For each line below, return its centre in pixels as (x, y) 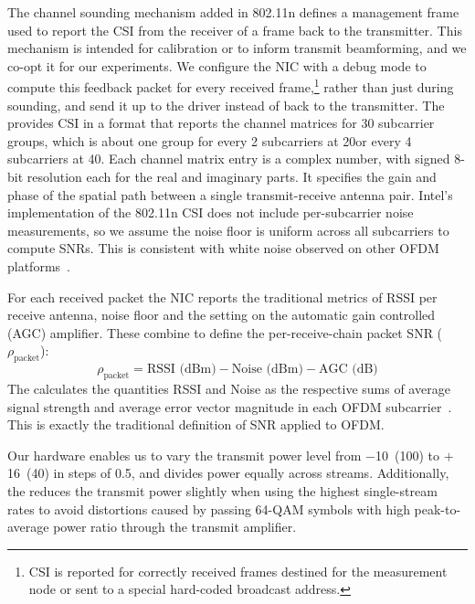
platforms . (39, 265)
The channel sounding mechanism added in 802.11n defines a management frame (233, 12)
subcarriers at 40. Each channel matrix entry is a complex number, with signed (229, 159)
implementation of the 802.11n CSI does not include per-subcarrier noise (211, 212)
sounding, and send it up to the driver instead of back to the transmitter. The (226, 105)
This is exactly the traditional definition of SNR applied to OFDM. (196, 424)
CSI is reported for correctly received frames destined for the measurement (238, 571)
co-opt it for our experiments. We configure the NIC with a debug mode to (217, 65)
